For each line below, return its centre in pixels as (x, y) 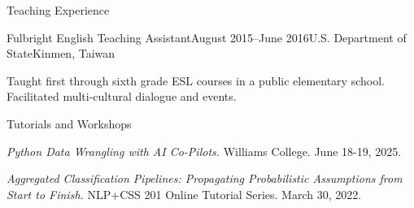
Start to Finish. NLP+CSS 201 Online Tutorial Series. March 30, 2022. (184, 194)
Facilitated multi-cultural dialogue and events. (122, 96)
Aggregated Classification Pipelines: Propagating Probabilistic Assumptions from (205, 178)
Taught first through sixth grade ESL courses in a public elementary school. (196, 80)
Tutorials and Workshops (69, 123)
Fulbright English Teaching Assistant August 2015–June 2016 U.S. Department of (207, 37)
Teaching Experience (58, 10)
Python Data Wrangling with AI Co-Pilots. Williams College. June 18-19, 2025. (204, 151)
